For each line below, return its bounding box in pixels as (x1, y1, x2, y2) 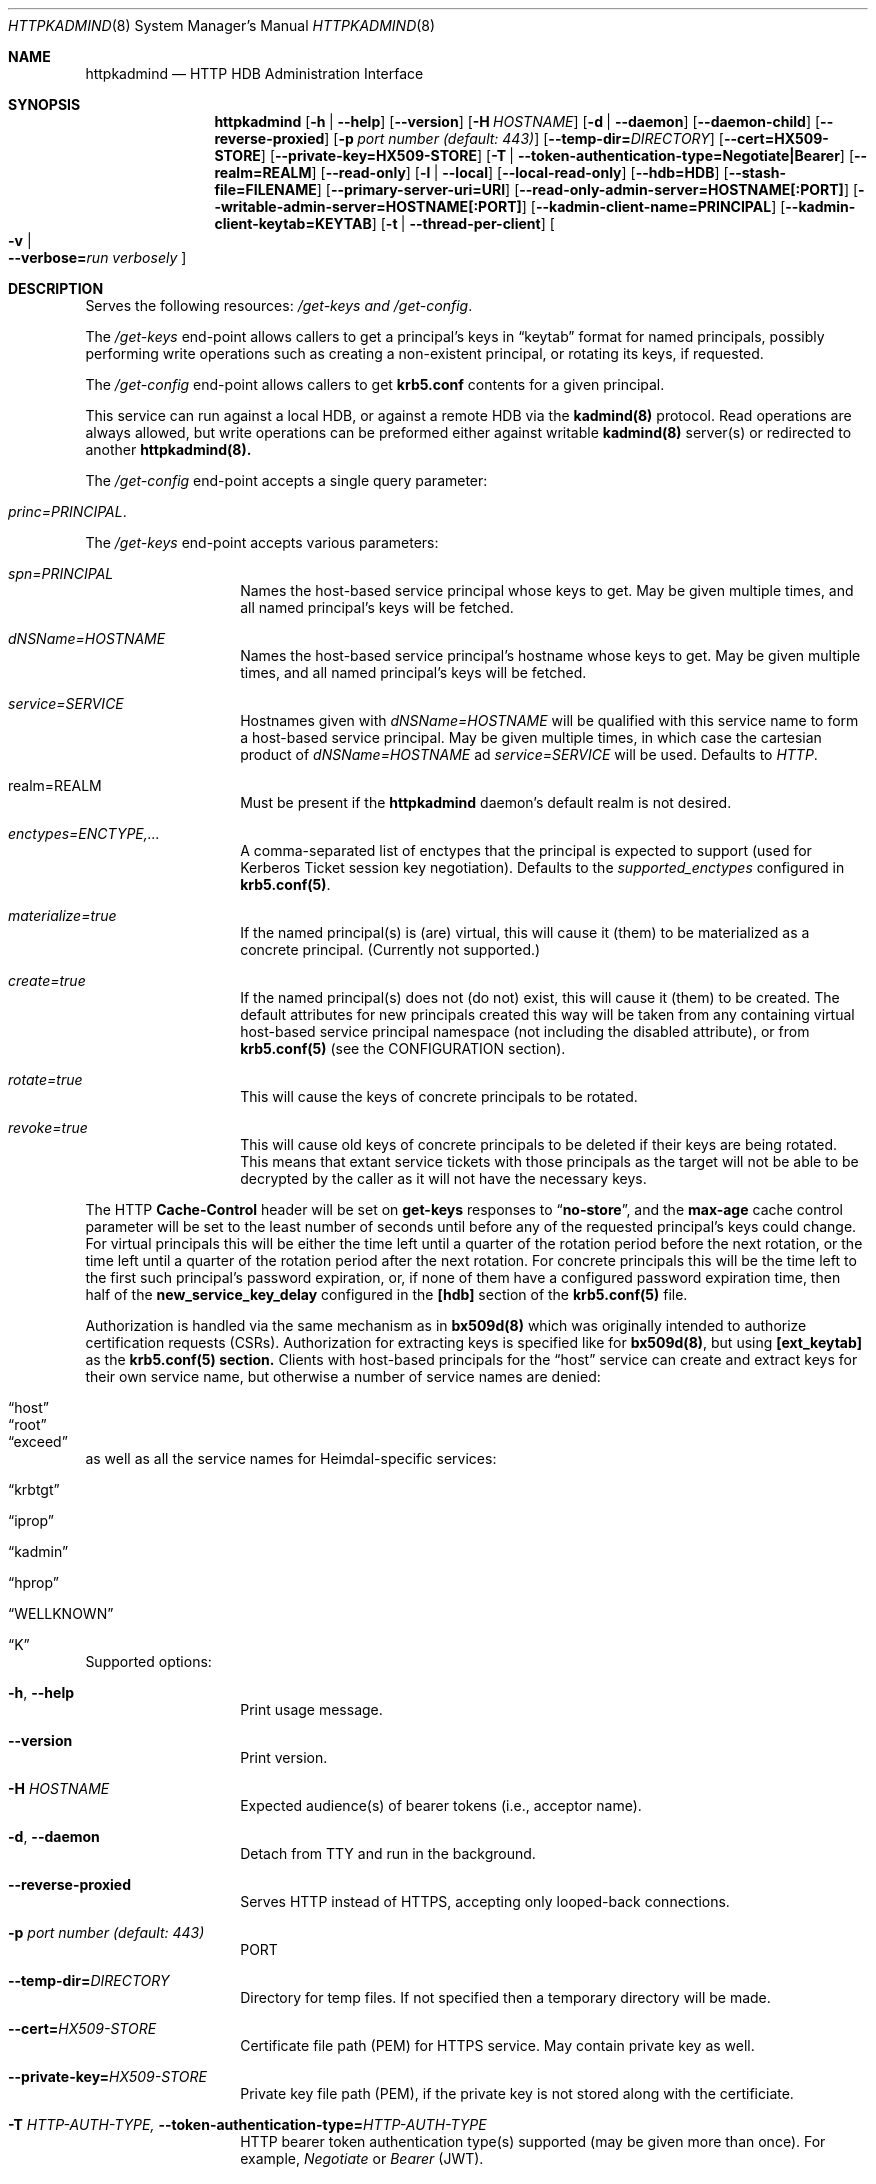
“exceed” (8, 1433, 68, 1450)
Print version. (240, 1749, 328, 1766)
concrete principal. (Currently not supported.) (240, 941, 541, 958)
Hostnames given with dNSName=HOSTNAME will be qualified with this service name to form (240, 712, 859, 729)
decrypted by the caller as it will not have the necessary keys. (240, 1170, 647, 1187)
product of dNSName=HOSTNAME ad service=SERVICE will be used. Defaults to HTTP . (240, 746, 818, 763)
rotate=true (8, 1071, 83, 1088)
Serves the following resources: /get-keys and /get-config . (85, 297, 473, 314)
